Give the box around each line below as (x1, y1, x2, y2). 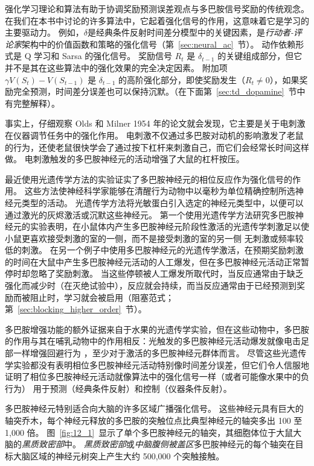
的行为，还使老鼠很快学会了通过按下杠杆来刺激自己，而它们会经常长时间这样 (5, 140, 309, 153)
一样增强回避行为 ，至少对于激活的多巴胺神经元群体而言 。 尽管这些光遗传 (13, 347, 307, 359)
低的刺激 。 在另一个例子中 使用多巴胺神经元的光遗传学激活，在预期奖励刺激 (5, 244, 304, 256)
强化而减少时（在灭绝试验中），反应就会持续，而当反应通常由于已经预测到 (5, 279, 296, 292)
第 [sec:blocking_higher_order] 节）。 (5, 303, 147, 315)
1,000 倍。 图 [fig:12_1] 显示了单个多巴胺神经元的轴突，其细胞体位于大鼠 (5, 426, 293, 438)
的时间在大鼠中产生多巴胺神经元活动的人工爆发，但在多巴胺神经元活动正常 (5, 255, 301, 268)
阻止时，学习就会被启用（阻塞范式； (30, 291, 174, 303)
